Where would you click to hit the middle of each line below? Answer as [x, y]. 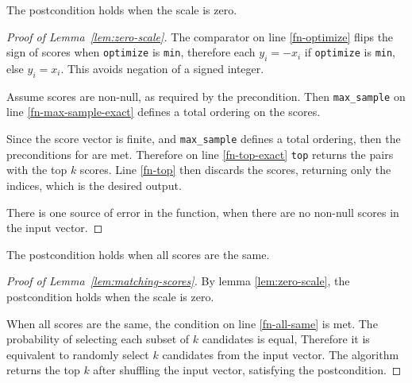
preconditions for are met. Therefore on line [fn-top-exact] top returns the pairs [200, 154]
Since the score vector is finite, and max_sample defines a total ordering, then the [204, 139]
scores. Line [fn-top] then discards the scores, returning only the [235, 170]
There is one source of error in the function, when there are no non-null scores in [203, 212]
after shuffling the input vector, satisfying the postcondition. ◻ [247, 370]
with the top [37, 170]
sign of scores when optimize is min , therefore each [131, 52]
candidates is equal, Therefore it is [286, 339]
